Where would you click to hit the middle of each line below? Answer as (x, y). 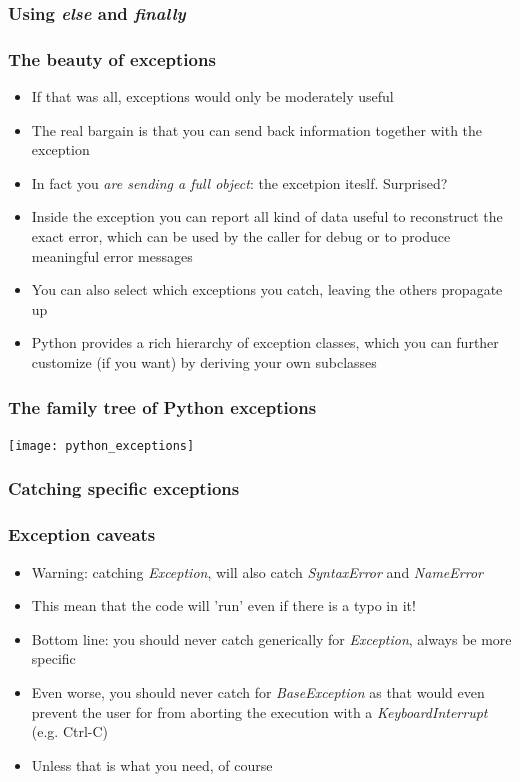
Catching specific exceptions (124, 488)
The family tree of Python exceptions (162, 406)
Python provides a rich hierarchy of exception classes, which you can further (265, 342)
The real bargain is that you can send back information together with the (257, 129)
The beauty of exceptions (112, 58)
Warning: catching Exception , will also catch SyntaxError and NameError (257, 571)
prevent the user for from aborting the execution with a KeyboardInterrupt (259, 711)
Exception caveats (82, 534)
